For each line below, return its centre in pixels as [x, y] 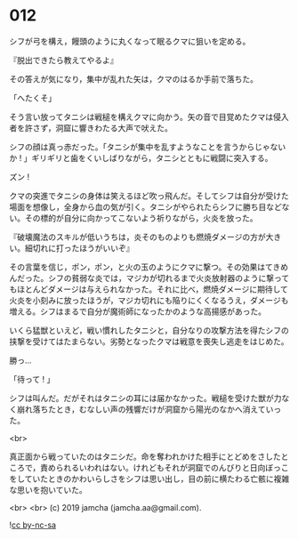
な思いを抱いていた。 [48, 489]
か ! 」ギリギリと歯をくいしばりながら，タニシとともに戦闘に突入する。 [141, 157]
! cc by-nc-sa [32, 525]
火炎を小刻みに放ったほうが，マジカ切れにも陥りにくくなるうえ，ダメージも [149, 300]
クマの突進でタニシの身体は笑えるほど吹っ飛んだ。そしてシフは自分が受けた [149, 196]
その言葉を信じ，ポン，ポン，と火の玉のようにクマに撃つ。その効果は [137, 267]
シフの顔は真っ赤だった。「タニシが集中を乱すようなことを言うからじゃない [148, 147]
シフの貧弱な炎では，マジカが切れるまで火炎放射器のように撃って [169, 278]
